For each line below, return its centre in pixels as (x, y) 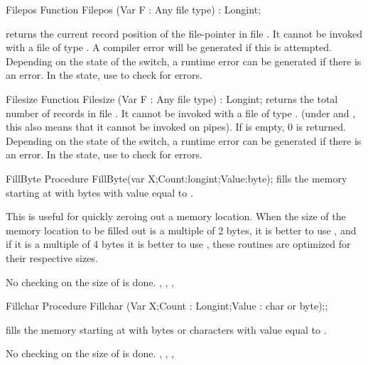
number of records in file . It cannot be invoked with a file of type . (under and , (181, 113)
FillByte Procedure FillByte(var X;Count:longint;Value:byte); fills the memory (177, 178)
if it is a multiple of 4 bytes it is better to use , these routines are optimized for (178, 244)
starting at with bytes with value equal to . (99, 192)
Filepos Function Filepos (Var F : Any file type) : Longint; (133, 9)
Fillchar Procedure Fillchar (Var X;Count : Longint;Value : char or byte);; (167, 306)
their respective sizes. (52, 257)
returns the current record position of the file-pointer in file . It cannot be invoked (184, 33)
